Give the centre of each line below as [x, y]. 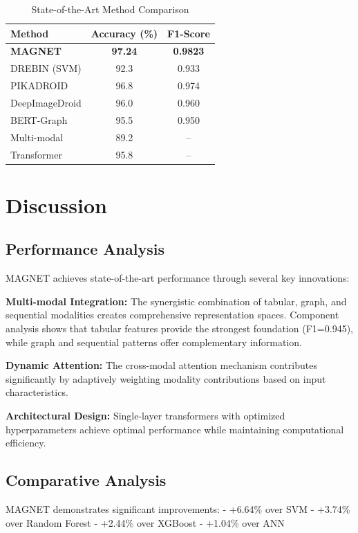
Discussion [56, 205]
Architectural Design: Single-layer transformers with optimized [145, 415]
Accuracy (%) [124, 33]
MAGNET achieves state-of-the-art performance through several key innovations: [178, 278]
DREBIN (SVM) [46, 68]
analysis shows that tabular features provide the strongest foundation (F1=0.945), [179, 328]
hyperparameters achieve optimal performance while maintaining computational [175, 429]
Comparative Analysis [86, 480]
